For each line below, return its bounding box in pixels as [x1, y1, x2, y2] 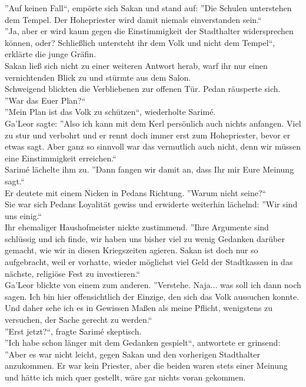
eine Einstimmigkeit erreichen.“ [5, 151, 117, 164]
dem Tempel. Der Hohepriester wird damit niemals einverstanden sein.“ [5, 13, 262, 25]
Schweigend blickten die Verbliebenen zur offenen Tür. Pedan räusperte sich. [5, 82, 281, 95]
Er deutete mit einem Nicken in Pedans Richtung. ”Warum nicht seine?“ [5, 186, 267, 199]
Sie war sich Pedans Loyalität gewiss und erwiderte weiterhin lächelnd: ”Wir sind [5, 198, 298, 210]
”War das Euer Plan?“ [5, 94, 86, 106]
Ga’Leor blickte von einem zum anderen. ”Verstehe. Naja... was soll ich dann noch [5, 279, 301, 291]
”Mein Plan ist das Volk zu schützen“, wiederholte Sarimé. [5, 105, 216, 118]
